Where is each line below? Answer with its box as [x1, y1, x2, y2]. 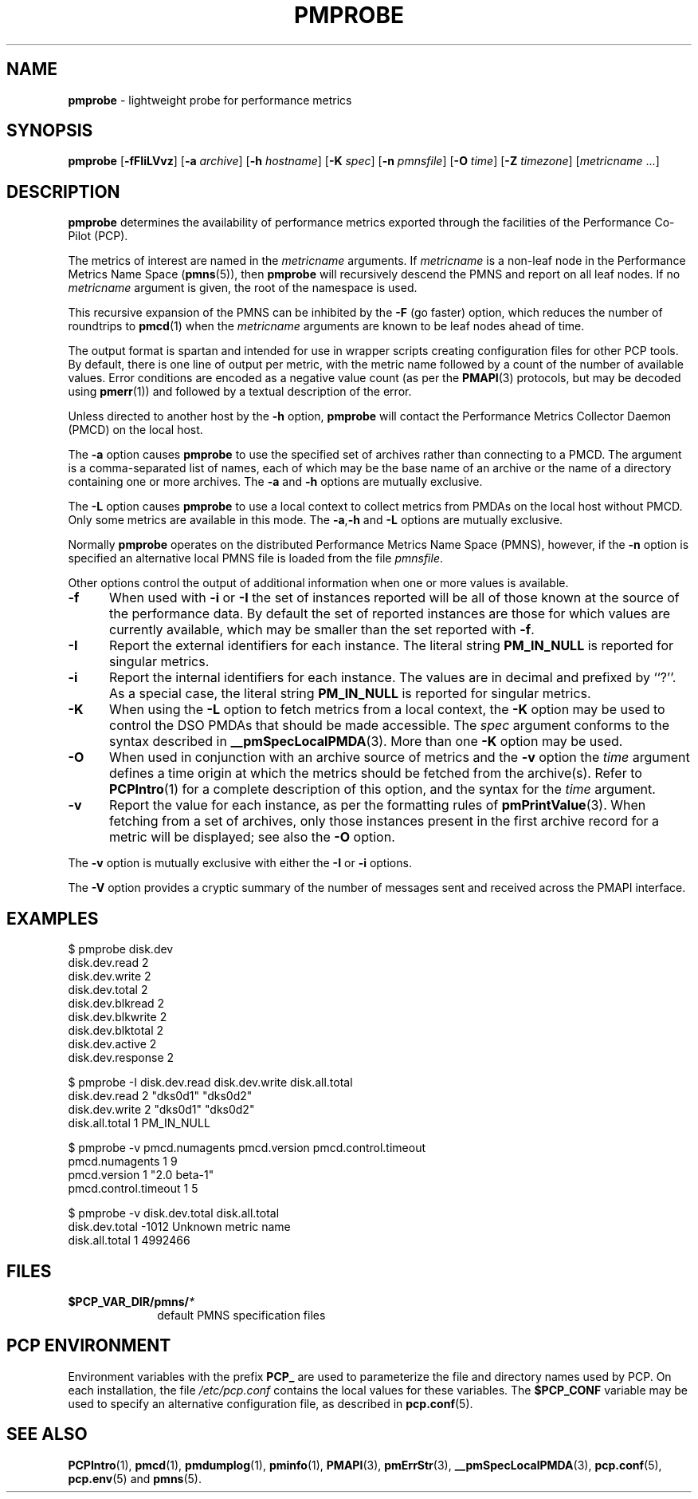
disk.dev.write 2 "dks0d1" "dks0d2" [68, 1103, 255, 1117]
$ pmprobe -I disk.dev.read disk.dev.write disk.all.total [68, 1075, 353, 1090]
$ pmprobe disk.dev [68, 942, 174, 957]
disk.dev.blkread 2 [68, 996, 165, 1011]
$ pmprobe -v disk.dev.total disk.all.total [68, 1206, 280, 1221]
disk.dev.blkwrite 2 [68, 1010, 167, 1024]
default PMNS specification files [157, 1308, 326, 1322]
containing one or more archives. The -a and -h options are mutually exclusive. [68, 475, 483, 489]
